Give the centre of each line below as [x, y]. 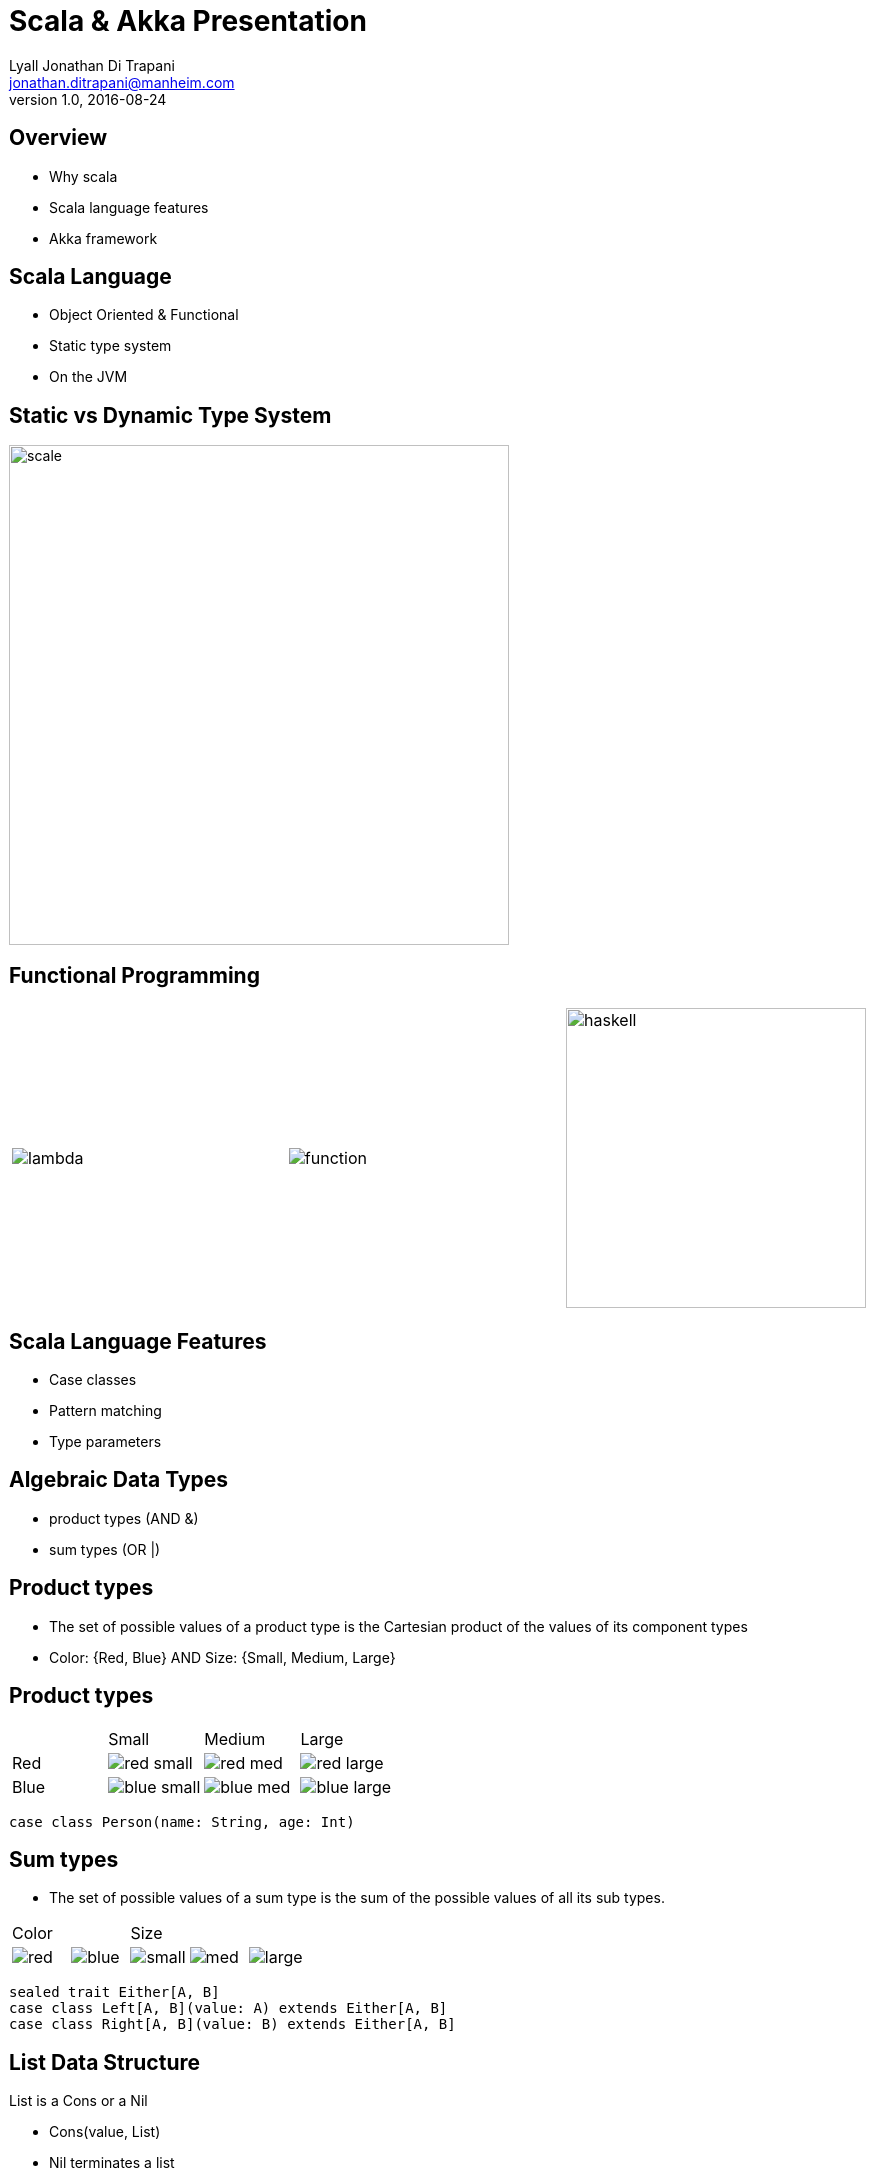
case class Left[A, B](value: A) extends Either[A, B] [228, 2008]
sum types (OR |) [105, 1549]
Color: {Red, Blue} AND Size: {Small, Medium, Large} [222, 1657]
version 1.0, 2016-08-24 [88, 99]
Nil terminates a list [112, 2163]
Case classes [93, 1379]
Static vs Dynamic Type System [170, 415]
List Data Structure [105, 2062]
